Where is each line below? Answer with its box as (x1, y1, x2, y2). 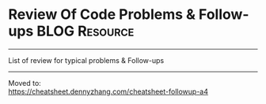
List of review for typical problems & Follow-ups (8, 55, 165, 65)
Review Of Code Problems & (8, 6, 196, 24)
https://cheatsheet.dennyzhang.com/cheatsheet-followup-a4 (8, 87, 208, 96)
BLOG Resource (36, 22, 135, 40)
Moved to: (8, 78, 41, 87)
